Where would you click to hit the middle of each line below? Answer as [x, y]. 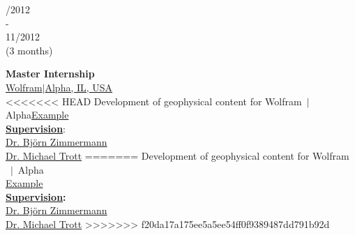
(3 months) [29, 50]
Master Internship [50, 74]
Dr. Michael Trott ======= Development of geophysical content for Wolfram [177, 155]
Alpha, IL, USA [79, 87]
